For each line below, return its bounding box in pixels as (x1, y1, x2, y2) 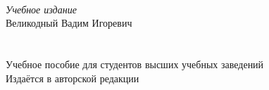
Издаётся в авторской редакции (6, 70, 139, 85)
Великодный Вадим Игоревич (6, 15, 132, 30)
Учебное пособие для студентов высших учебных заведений (6, 56, 264, 71)
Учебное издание (6, 1, 77, 16)
